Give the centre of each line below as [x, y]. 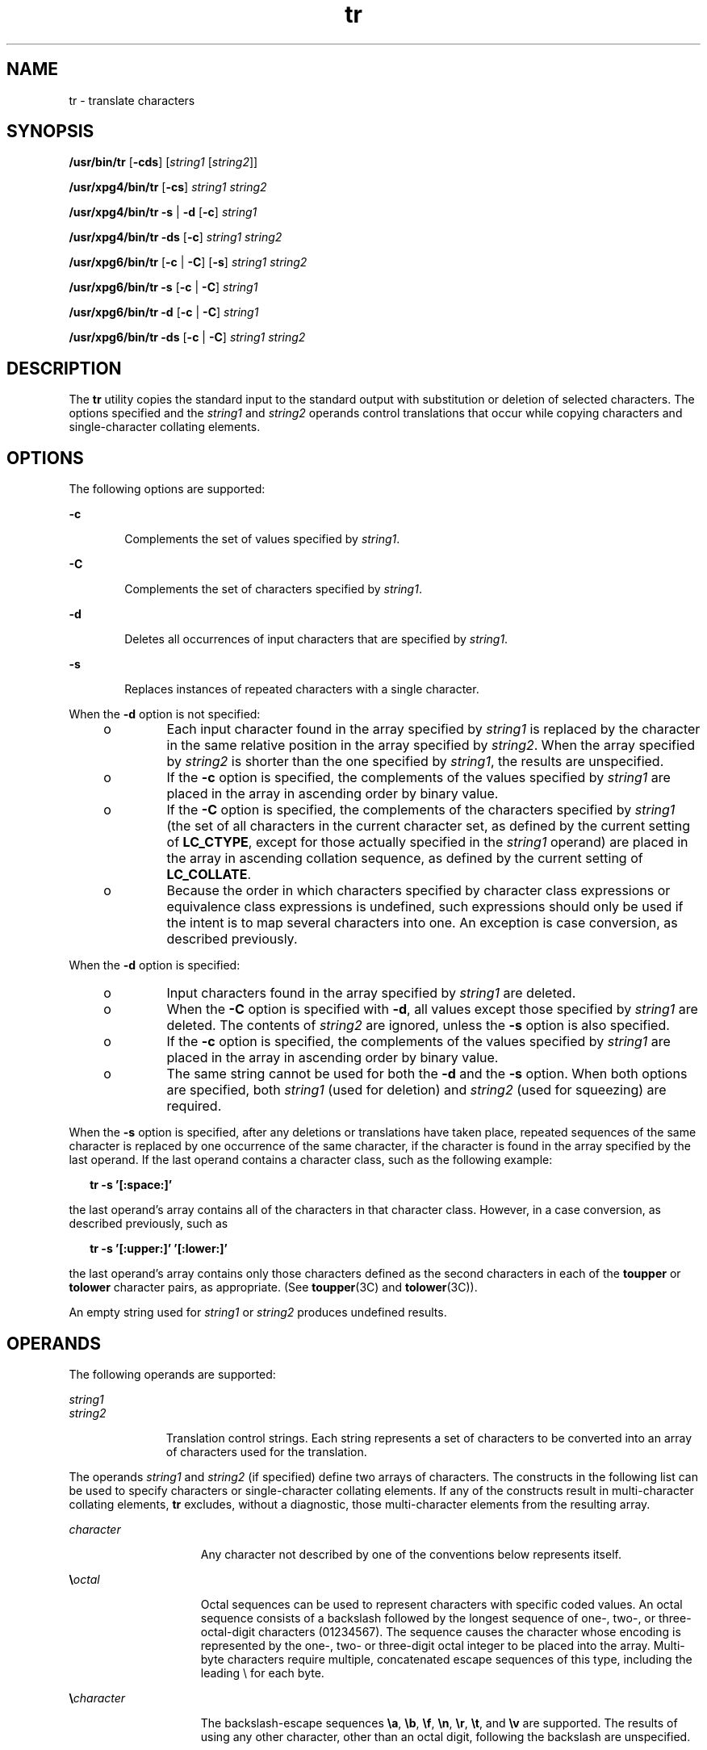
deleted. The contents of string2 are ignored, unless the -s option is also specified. [418, 1026]
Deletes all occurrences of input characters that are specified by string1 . [316, 639]
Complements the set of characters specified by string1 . [273, 589]
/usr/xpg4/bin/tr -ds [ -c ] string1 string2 [176, 237]
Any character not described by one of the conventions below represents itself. [411, 1554]
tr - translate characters [132, 100]
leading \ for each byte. [262, 1673]
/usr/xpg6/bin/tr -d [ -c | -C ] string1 [164, 312]
